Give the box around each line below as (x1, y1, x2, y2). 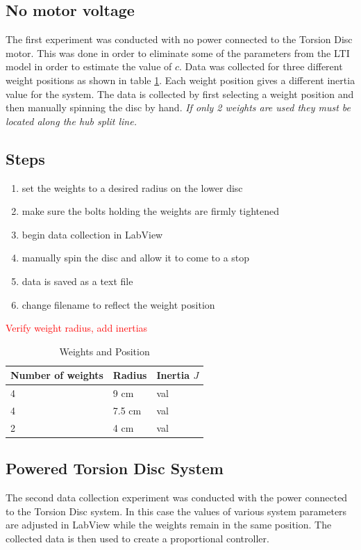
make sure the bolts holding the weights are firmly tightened (22, 204, 279, 218)
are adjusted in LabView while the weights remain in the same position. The (6, 517, 332, 532)
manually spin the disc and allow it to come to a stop (22, 250, 250, 265)
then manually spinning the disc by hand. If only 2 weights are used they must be (6, 100, 351, 115)
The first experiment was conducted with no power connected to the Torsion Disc (6, 32, 353, 47)
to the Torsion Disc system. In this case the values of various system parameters (6, 503, 347, 518)
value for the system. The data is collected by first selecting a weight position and (6, 86, 354, 101)
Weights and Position (59, 343, 150, 358)
